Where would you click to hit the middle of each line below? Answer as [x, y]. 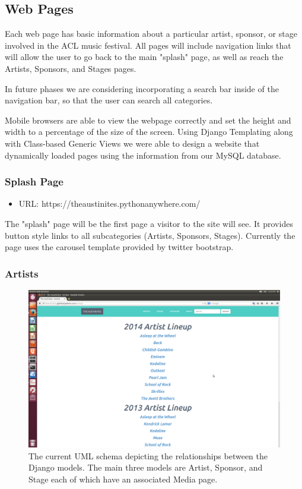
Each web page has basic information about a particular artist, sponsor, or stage [151, 34]
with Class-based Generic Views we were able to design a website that [132, 143]
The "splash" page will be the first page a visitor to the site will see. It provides [149, 223]
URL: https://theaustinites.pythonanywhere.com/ [109, 204]
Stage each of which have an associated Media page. [123, 479]
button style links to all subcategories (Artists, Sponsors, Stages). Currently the [150, 235]
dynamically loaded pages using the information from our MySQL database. [143, 155]
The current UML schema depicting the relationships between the [148, 455]
